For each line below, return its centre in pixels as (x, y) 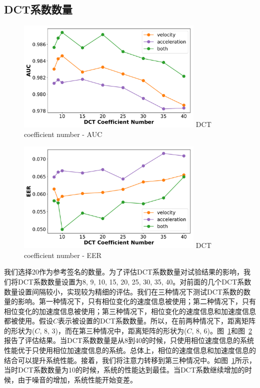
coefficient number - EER (63, 255)
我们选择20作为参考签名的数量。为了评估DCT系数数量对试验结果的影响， (124, 272)
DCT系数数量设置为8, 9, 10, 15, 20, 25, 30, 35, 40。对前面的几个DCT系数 (134, 281)
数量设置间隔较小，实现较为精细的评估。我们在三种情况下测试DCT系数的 (124, 291)
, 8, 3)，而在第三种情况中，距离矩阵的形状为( (113, 330)
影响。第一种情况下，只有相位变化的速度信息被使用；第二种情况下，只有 (137, 301)
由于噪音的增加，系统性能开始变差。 (77, 379)
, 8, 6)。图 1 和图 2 (222, 330)
